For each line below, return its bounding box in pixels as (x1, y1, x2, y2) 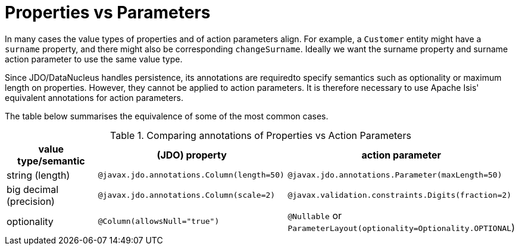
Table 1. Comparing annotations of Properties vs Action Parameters (110, 129, 411, 141)
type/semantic (17, 154, 85, 167)
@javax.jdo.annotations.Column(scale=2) (98, 191, 276, 200)
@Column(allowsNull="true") (98, 217, 220, 226)
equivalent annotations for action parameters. (5, 92, 183, 103)
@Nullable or (287, 209, 342, 221)
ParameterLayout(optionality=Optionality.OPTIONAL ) (287, 221, 515, 233)
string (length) (7, 169, 70, 181)
